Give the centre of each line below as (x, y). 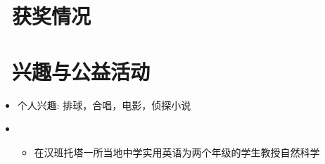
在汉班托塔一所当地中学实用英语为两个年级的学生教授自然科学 (177, 152)
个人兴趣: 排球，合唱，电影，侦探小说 (104, 105)
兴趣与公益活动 (81, 71)
